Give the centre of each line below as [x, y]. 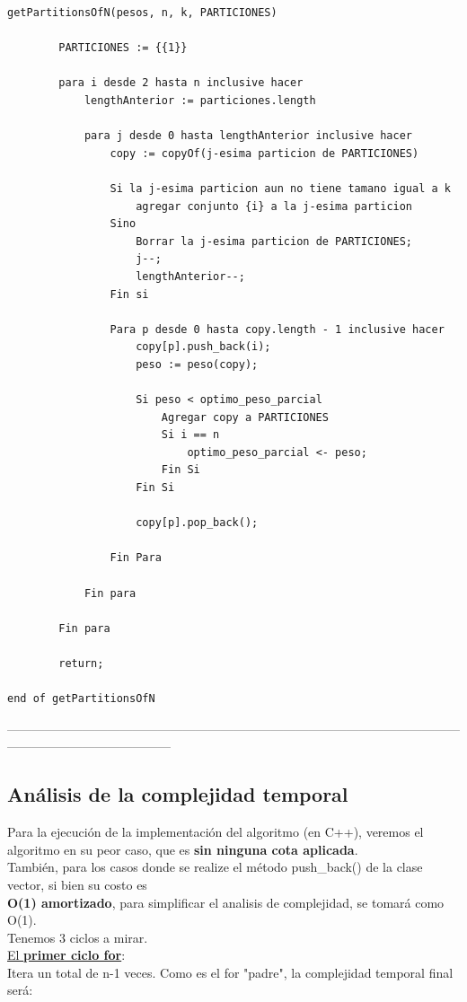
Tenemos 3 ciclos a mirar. [78, 937]
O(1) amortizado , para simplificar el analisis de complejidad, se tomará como [226, 902]
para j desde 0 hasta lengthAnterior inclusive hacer [248, 136]
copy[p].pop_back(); [197, 523]
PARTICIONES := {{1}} [123, 48]
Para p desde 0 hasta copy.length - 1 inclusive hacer [277, 329]
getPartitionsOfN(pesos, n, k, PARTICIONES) [142, 13]
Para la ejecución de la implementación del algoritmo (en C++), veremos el [216, 832]
